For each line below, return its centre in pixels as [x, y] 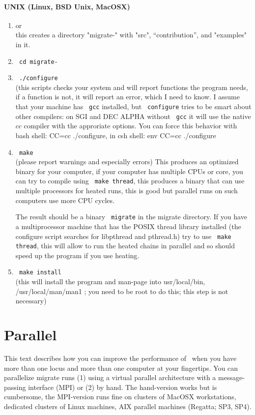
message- [231, 377]
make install [40, 273]
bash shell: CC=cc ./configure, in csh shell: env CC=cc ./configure [116, 135]
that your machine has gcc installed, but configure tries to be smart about [133, 106]
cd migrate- [38, 62]
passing [15, 387]
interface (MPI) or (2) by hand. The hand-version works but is [123, 387]
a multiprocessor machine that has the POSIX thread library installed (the [128, 226]
